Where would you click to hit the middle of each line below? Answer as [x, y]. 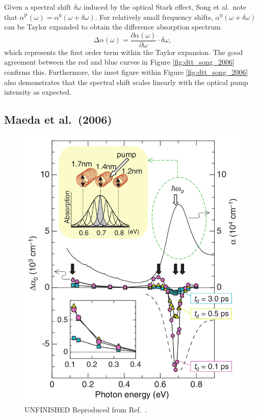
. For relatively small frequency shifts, [154, 17]
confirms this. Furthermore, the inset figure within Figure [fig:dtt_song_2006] [126, 72]
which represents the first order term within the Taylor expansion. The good [124, 52]
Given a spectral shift [38, 7]
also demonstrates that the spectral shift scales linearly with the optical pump [126, 82]
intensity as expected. [38, 92]
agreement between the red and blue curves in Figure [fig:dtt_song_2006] [120, 62]
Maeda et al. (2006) [58, 119]
